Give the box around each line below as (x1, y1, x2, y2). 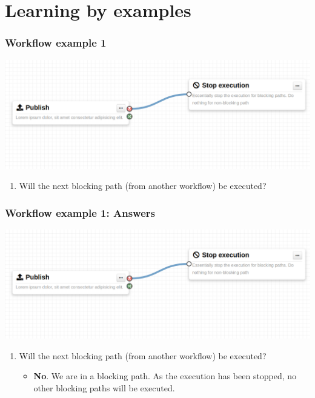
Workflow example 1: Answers (5, 205, 155, 220)
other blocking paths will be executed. (33, 382, 175, 394)
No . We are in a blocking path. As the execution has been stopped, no (33, 370, 297, 382)
